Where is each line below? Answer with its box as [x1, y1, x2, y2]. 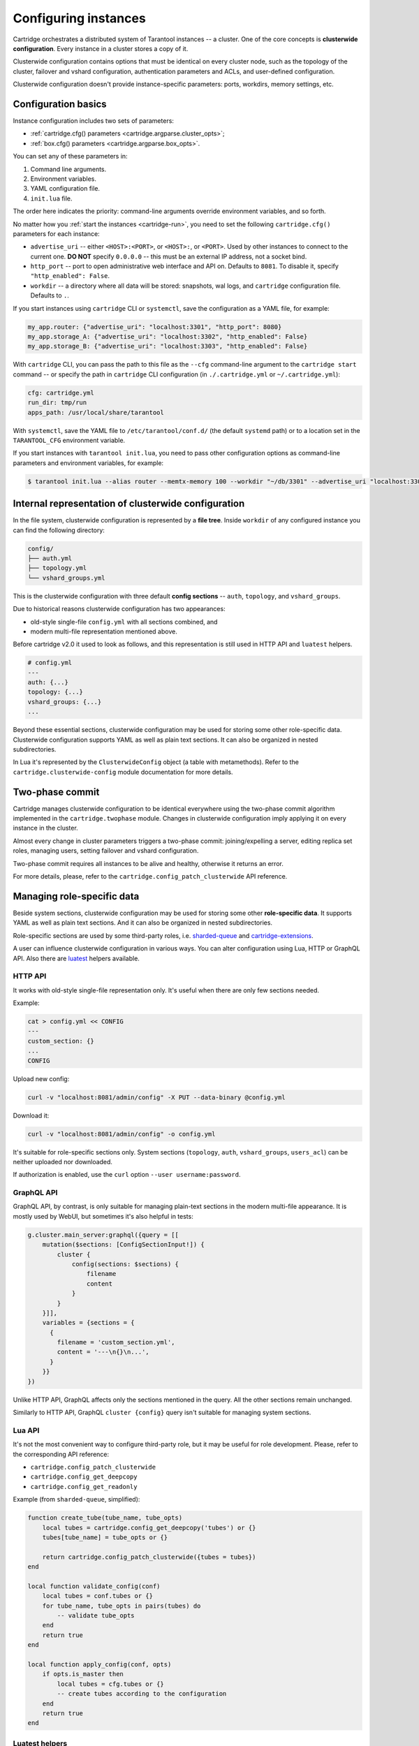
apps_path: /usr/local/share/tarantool [27, 409, 164, 416]
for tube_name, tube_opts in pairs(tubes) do [42, 1601, 201, 1610]
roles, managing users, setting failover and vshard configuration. [13, 846, 199, 855]
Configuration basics [13, 98, 108, 110]
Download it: [13, 1111, 50, 1120]
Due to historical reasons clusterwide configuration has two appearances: [13, 605, 226, 613]
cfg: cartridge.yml [27, 388, 94, 397]
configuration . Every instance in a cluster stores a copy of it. [13, 44, 189, 52]
